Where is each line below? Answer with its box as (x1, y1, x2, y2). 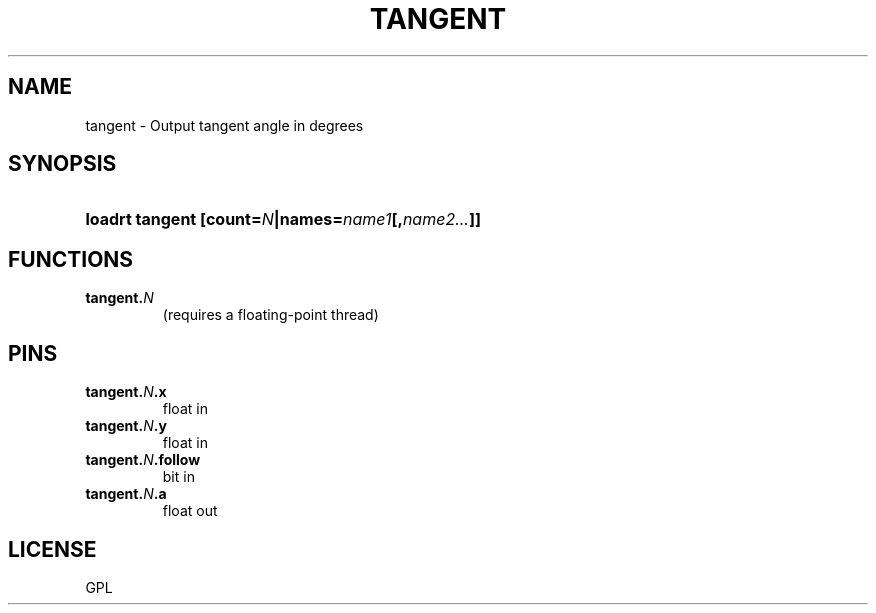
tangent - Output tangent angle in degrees (85, 116, 364, 134)
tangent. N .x (85, 383, 167, 401)
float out (162, 502, 218, 520)
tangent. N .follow (85, 451, 201, 469)
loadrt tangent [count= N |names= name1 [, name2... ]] (85, 209, 482, 230)
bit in (162, 468, 195, 486)
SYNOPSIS (8, 151, 117, 177)
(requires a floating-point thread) (162, 306, 379, 324)
